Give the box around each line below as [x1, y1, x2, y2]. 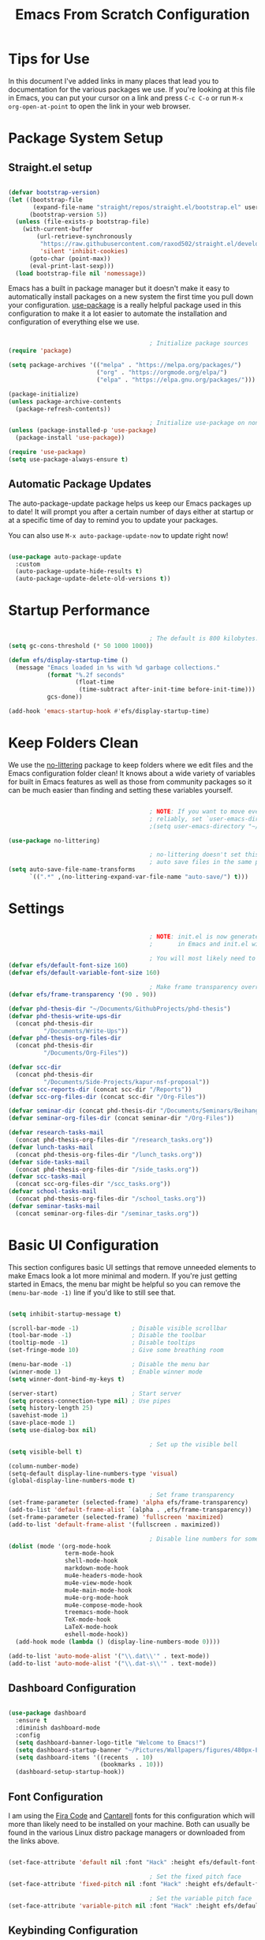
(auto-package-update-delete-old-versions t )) [15, 575, 171, 583]
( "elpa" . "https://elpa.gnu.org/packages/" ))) [95, 376, 256, 384]
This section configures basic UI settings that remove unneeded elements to [8, 1262, 256, 1271]
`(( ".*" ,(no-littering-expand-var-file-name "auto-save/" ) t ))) [28, 873, 248, 881]
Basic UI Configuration [8, 1236, 159, 1254]
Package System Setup [8, 129, 164, 147]
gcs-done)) [47, 693, 83, 701]
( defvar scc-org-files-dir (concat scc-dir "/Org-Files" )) [8, 1093, 207, 1101]
